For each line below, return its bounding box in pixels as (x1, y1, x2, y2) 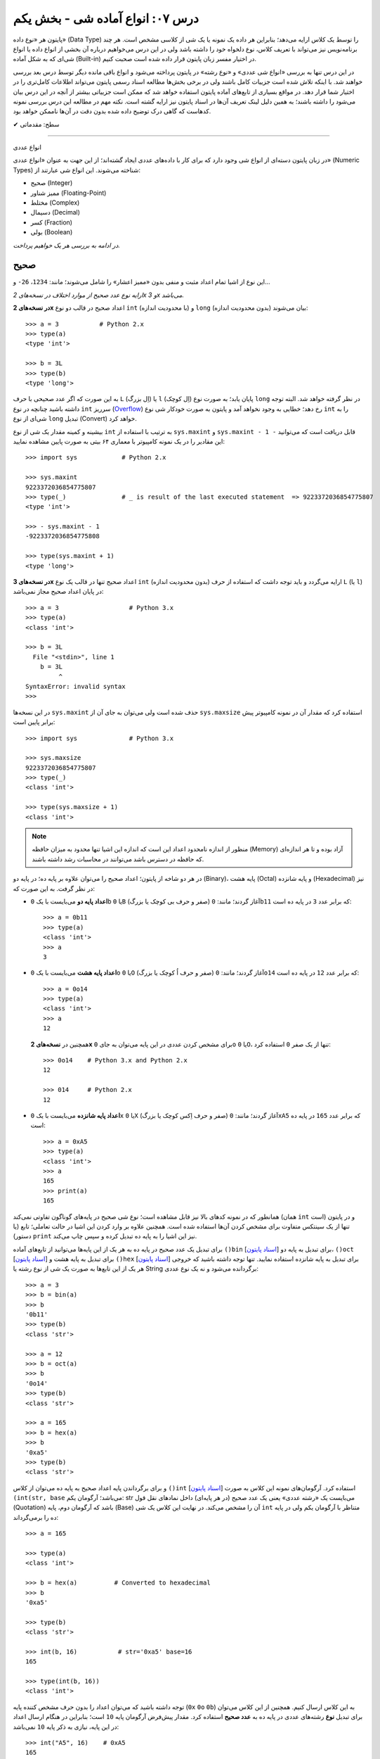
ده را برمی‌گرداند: (13, 1513, 59, 1521)
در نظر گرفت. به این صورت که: (13, 884, 95, 893)
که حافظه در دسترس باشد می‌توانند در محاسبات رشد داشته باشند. (32, 855, 204, 863)
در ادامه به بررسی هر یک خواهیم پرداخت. (13, 241, 121, 249)
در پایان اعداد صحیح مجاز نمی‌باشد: (13, 588, 104, 596)
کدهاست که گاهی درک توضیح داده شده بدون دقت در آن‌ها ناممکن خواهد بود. (13, 107, 211, 115)
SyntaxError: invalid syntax (25, 682, 126, 690)
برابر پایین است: (13, 718, 55, 726)
